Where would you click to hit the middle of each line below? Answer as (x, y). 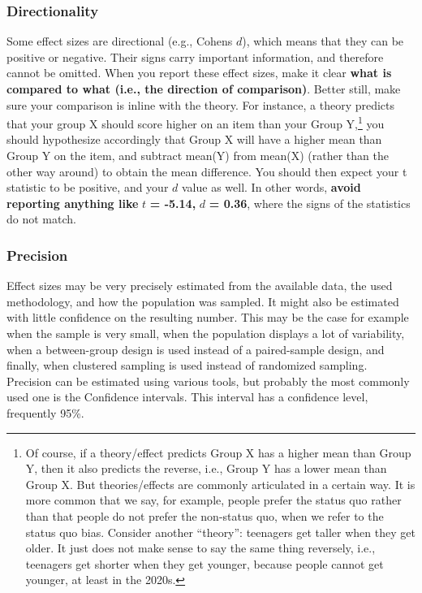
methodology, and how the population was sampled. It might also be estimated (203, 301)
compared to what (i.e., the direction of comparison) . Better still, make (204, 89)
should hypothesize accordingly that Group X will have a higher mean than (194, 139)
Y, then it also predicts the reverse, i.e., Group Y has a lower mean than (206, 468)
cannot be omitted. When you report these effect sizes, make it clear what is (199, 73)
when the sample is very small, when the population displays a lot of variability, (206, 333)
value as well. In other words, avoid (271, 187)
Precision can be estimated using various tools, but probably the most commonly (208, 381)
